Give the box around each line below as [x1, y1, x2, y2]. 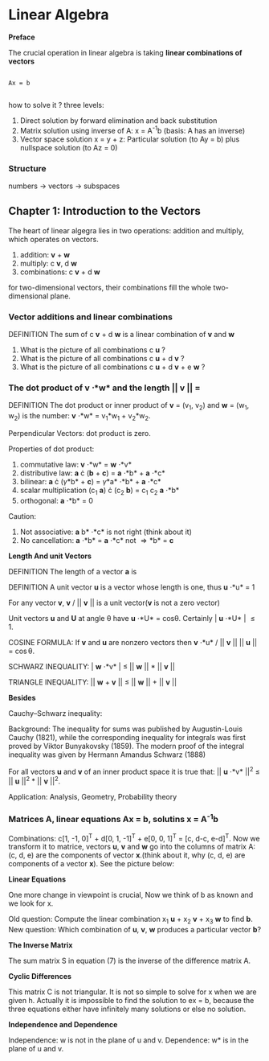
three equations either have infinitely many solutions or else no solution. [8, 1004, 247, 1014]
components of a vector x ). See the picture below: [8, 859, 175, 869]
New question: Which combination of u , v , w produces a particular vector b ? [8, 925, 262, 935]
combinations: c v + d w [19, 267, 100, 277]
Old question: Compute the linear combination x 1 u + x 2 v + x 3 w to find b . [8, 915, 253, 926]
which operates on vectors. [8, 234, 99, 244]
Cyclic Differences [8, 972, 72, 981]
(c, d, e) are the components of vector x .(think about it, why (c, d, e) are [8, 850, 246, 860]
